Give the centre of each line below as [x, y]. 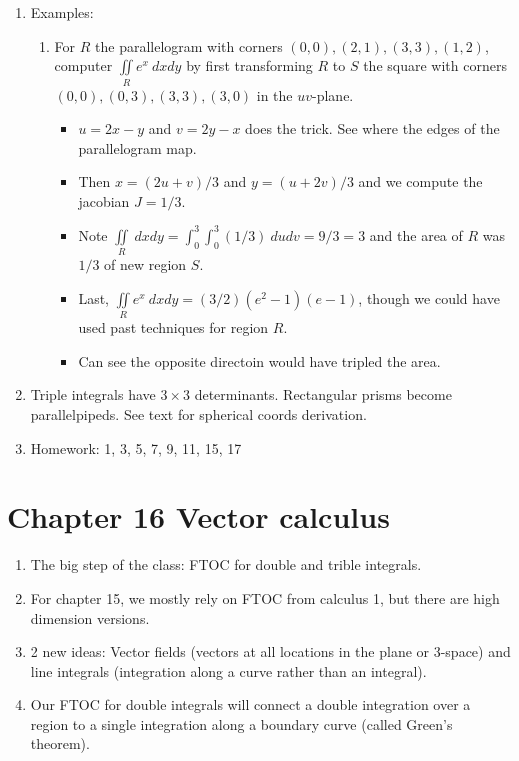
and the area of [416, 234]
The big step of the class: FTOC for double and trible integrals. [226, 564]
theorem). [60, 743]
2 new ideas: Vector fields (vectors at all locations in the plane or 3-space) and [270, 651]
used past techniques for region [173, 327]
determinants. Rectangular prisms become [323, 394]
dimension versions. [90, 617]
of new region [145, 264]
